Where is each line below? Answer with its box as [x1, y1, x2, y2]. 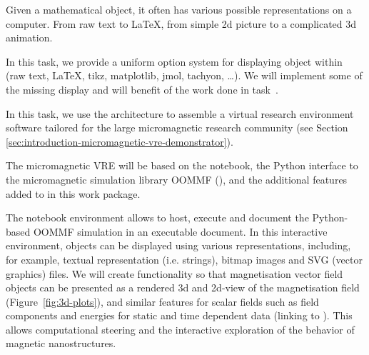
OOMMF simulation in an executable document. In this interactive [33, 224, 328, 239]
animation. [6, 30, 53, 45]
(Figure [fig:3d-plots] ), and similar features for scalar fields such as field [6, 294, 319, 309]
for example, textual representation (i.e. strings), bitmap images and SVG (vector [6, 251, 363, 266]
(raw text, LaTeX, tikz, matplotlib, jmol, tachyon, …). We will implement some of [6, 68, 363, 83]
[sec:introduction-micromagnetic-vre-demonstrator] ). [6, 134, 233, 149]
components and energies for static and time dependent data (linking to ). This [6, 308, 353, 323]
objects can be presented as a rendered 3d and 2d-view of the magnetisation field [6, 280, 360, 295]
